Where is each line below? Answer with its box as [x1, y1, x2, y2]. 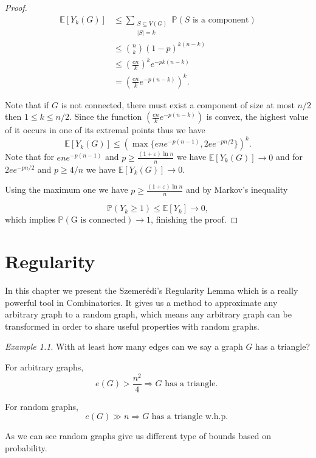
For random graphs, [5, 400, 78, 412]
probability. [5, 441, 47, 454]
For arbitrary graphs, [5, 361, 84, 373]
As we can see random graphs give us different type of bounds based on [5, 429, 272, 442]
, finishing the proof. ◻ [151, 213, 238, 226]
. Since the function [69, 110, 142, 123]
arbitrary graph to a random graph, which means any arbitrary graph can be [5, 308, 292, 321]
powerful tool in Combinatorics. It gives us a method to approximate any [5, 296, 278, 308]
